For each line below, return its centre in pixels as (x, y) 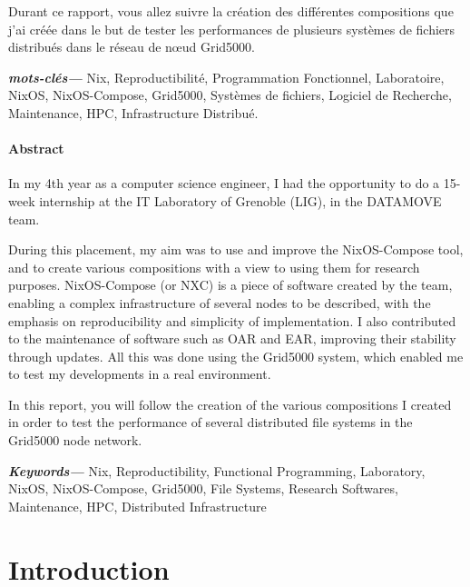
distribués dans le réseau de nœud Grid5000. (132, 47)
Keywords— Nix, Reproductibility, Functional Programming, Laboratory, (217, 470)
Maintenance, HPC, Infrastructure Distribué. (133, 112)
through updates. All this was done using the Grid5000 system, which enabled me (236, 356)
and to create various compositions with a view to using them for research (214, 267)
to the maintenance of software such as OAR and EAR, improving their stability (232, 338)
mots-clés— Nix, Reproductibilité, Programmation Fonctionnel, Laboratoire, (226, 77)
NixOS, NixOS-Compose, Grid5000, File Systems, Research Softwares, (203, 488)
